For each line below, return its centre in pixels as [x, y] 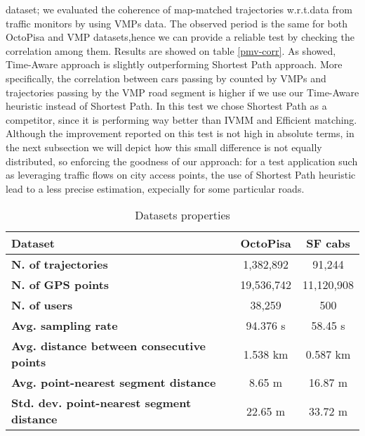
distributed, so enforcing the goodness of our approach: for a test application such [182, 161]
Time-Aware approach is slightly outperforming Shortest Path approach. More [174, 64]
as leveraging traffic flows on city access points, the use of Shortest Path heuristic [181, 175]
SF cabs [328, 243]
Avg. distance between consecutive [109, 346]
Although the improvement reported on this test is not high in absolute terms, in [180, 133]
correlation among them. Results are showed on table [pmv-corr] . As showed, [171, 50]
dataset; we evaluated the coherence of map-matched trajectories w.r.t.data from [179, 9]
